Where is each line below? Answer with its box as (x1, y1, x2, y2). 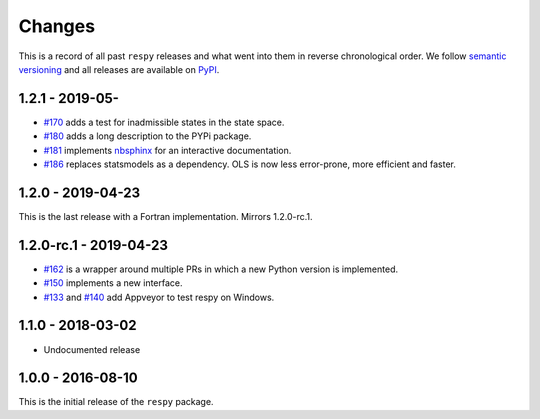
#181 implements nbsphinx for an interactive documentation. (43, 144, 292, 156)
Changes (18, 15, 95, 37)
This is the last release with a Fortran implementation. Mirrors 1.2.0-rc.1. (18, 210, 314, 222)
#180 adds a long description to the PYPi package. (43, 130, 252, 142)
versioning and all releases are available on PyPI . (18, 63, 220, 75)
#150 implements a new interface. (43, 277, 184, 289)
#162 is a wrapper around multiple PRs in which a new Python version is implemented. (43, 263, 399, 275)
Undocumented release (43, 343, 141, 355)
